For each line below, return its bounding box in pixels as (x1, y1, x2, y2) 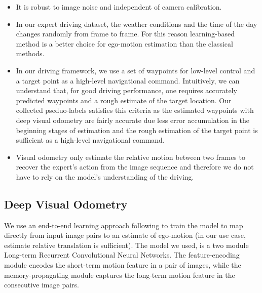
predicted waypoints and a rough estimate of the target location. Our (16, 95, 232, 105)
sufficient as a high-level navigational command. (16, 135, 165, 145)
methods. (16, 48, 45, 59)
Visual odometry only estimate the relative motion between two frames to (16, 151, 245, 162)
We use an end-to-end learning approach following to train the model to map (4, 220, 243, 230)
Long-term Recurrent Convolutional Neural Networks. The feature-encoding (4, 249, 240, 260)
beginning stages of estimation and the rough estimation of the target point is (16, 124, 258, 135)
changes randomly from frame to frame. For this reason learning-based (16, 28, 235, 39)
